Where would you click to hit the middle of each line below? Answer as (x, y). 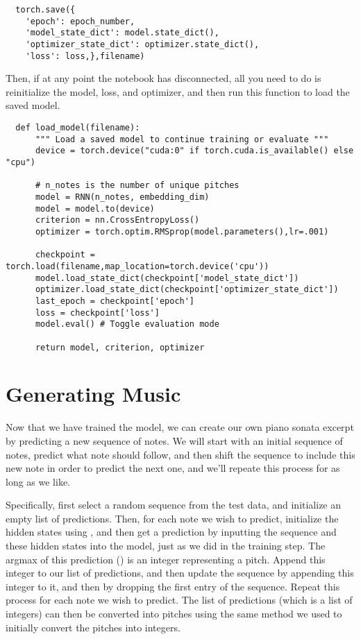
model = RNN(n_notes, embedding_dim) (122, 197)
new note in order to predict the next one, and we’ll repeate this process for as (173, 468)
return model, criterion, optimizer (120, 347)
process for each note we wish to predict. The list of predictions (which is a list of (179, 600)
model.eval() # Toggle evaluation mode (127, 324)
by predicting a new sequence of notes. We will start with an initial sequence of (174, 440)
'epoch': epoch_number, (80, 21)
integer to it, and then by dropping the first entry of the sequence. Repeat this (173, 586)
